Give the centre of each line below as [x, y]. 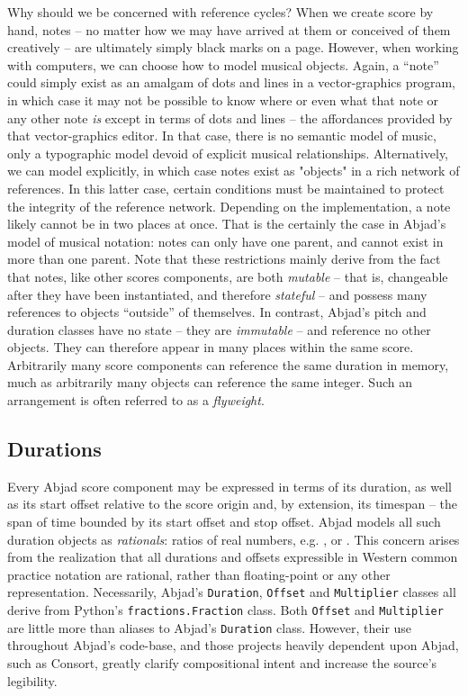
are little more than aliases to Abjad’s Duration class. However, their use [210, 627]
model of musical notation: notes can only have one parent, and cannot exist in [225, 241]
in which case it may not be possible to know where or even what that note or [223, 99]
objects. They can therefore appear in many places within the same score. [211, 347]
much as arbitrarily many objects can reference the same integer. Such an [210, 382]
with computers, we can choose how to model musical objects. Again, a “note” [223, 64]
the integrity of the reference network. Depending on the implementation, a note [229, 206]
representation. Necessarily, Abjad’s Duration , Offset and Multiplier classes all [232, 592]
